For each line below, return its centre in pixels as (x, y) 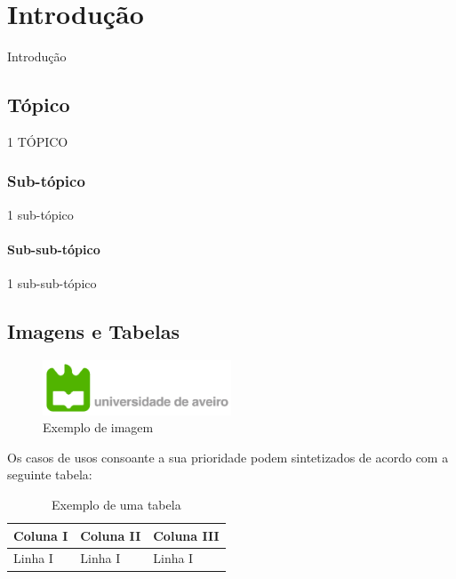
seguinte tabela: (50, 474)
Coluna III (186, 535)
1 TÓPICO (38, 141)
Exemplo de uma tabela (116, 504)
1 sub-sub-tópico (52, 283)
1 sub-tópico (40, 214)
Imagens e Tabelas (93, 331)
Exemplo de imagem (98, 427)
